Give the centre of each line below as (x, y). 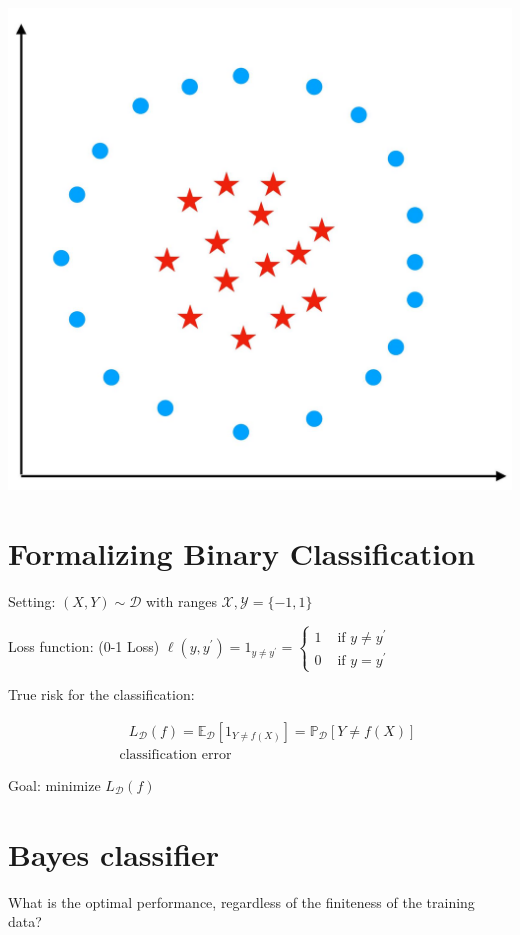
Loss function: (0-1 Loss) (84, 646)
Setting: (32, 601)
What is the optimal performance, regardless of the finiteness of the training (241, 901)
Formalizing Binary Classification (242, 553)
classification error (175, 755)
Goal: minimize (54, 785)
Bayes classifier (114, 853)
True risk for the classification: (101, 694)
